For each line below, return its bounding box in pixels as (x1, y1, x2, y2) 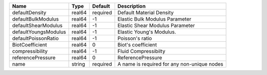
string (72, 61, 86, 67)
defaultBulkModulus (12, 16, 59, 22)
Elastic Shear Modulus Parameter (117, 22, 195, 29)
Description (117, 3, 146, 9)
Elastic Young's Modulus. (117, 28, 177, 35)
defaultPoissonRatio (12, 35, 59, 42)
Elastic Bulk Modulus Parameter (117, 16, 191, 22)
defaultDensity (12, 9, 46, 16)
